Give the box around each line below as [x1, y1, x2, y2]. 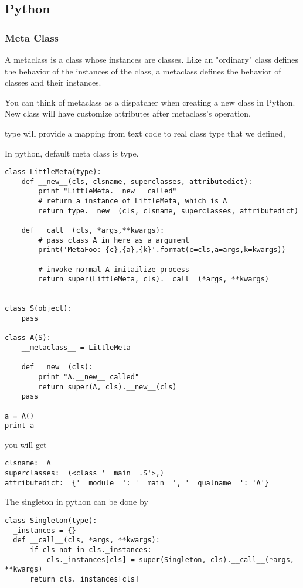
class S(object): [5, 304, 72, 313]
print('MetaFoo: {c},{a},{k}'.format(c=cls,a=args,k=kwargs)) [38, 246, 286, 254]
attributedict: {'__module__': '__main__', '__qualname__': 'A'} [5, 478, 270, 487]
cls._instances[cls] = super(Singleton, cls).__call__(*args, [46, 555, 294, 564]
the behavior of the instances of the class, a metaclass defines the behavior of [5, 64, 281, 77]
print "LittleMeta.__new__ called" [38, 187, 177, 196]
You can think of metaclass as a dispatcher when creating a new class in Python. [5, 96, 295, 108]
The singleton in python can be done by [5, 495, 148, 508]
